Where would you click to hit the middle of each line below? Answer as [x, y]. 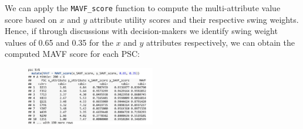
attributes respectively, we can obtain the [220, 42]
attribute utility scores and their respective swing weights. [194, 19]
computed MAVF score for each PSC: [72, 54]
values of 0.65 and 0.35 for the [59, 42]
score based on [31, 19]
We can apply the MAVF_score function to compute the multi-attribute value [143, 8]
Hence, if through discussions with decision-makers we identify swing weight [141, 31]
